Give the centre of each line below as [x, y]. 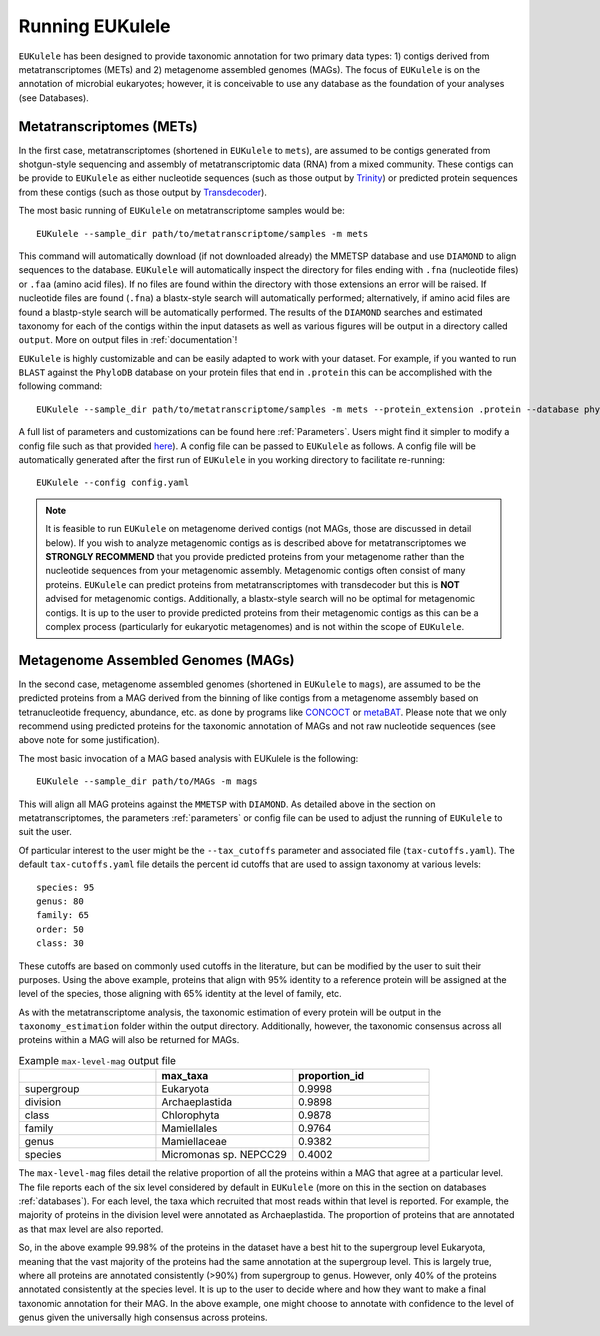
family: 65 [63, 915]
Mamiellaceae [194, 1142]
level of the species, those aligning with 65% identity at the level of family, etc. [180, 994]
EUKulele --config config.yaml [113, 483]
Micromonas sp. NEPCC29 [224, 1155]
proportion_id [331, 1076]
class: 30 [60, 943]
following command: [60, 386]
